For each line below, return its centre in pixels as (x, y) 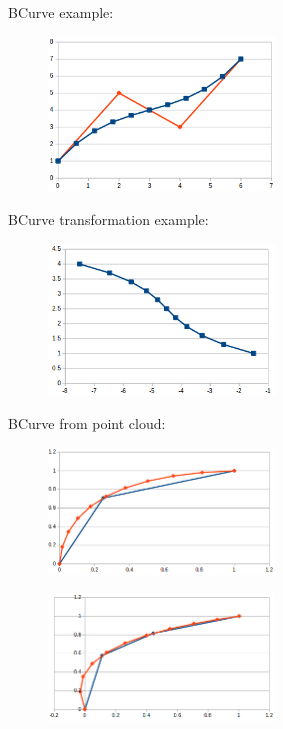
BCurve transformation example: (108, 218)
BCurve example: (61, 12)
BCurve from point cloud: (87, 423)
